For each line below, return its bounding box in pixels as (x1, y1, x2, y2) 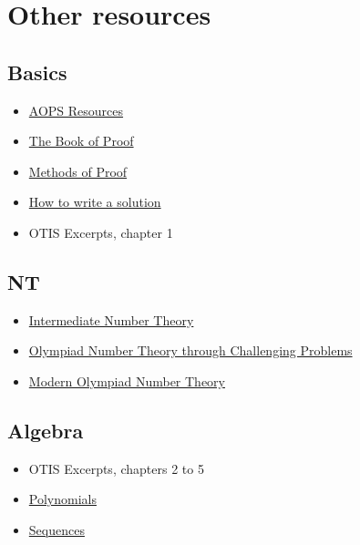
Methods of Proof (28, 161, 128, 180)
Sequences (28, 519, 85, 539)
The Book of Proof (28, 131, 134, 150)
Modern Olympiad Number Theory (28, 371, 226, 390)
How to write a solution (28, 192, 161, 211)
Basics (7, 57, 67, 86)
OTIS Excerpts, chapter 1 (28, 222, 173, 242)
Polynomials (28, 489, 97, 509)
